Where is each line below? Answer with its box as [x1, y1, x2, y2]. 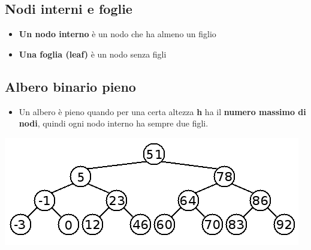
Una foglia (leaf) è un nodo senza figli [19, 47, 167, 60]
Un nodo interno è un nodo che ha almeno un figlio [19, 28, 216, 40]
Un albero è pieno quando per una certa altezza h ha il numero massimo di [19, 105, 306, 118]
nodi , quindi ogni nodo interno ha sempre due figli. [19, 117, 209, 129]
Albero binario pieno [5, 77, 136, 95]
